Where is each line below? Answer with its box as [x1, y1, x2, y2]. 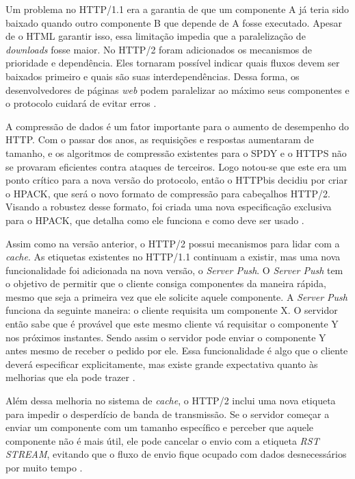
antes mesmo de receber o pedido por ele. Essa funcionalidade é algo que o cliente [5, 343, 348, 358]
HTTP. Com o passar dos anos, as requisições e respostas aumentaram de [5, 132, 314, 147]
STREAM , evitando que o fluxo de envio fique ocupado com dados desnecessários [5, 447, 347, 461]
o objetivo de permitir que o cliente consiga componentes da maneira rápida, [5, 276, 326, 291]
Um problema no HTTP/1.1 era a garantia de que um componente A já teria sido [5, 2, 350, 16]
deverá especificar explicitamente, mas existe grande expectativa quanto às [5, 356, 318, 371]
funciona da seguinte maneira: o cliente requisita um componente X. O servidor [5, 303, 338, 317]
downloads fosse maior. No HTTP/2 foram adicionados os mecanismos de [5, 42, 312, 56]
